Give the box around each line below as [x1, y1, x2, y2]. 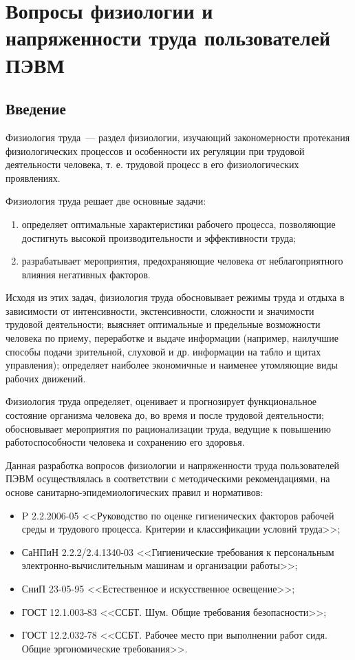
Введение [6, 98, 66, 119]
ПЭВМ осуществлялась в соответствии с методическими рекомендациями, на [6, 471, 330, 486]
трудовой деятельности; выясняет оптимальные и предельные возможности [6, 317, 321, 331]
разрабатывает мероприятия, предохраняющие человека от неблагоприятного [21, 254, 343, 268]
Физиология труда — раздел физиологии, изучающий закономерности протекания [6, 130, 350, 144]
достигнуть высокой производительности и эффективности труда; [21, 230, 297, 245]
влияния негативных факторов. [21, 267, 151, 281]
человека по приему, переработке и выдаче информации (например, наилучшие [6, 331, 338, 345]
